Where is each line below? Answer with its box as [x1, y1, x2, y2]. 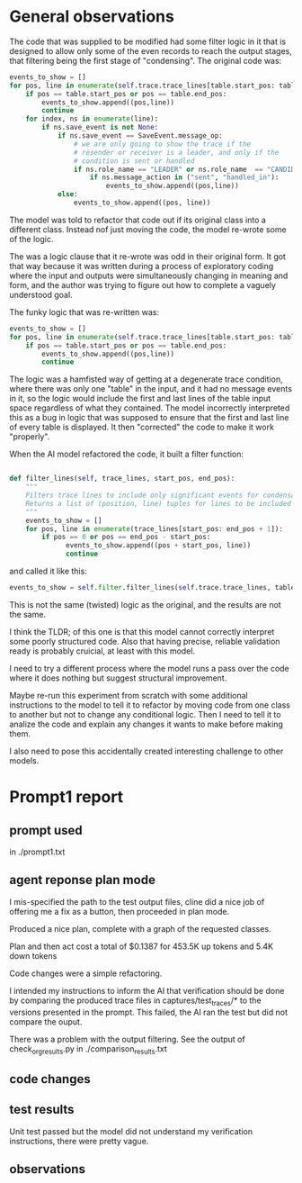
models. [9, 754, 40, 766]
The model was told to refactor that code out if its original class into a [9, 214, 267, 225]
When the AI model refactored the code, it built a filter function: [9, 448, 244, 460]
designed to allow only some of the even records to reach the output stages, [9, 45, 292, 56]
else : [57, 190, 78, 199]
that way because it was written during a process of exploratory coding [9, 260, 274, 271]
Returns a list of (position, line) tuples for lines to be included [25, 499, 292, 508]
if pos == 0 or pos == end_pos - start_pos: [41, 533, 211, 542]
